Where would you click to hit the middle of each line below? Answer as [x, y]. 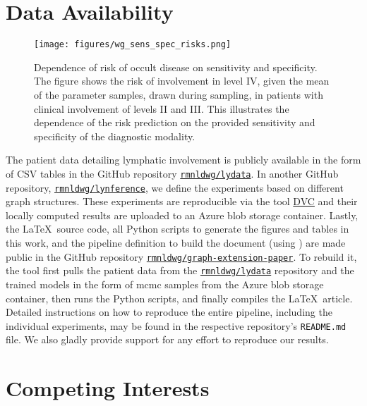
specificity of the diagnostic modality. [115, 136]
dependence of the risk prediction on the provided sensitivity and [175, 122]
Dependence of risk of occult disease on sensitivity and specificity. [176, 67]
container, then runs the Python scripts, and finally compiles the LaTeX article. [179, 298]
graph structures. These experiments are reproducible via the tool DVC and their [182, 201]
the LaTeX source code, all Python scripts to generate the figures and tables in [178, 229]
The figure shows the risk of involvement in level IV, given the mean [182, 81]
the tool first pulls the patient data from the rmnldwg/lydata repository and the [180, 270]
